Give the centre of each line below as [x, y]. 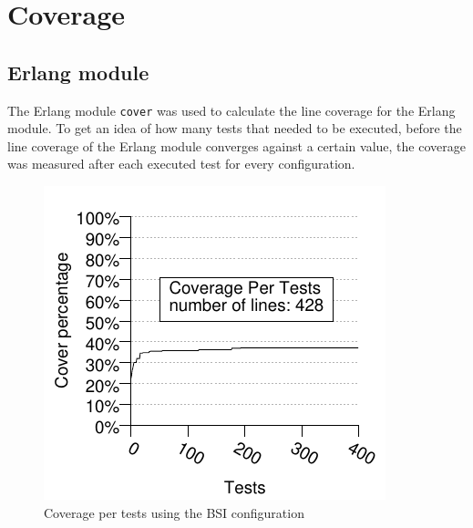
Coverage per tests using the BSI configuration [174, 512]
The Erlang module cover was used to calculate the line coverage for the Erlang [231, 110]
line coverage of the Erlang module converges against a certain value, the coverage [236, 145]
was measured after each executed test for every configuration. [181, 164]
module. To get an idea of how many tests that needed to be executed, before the [235, 128]
